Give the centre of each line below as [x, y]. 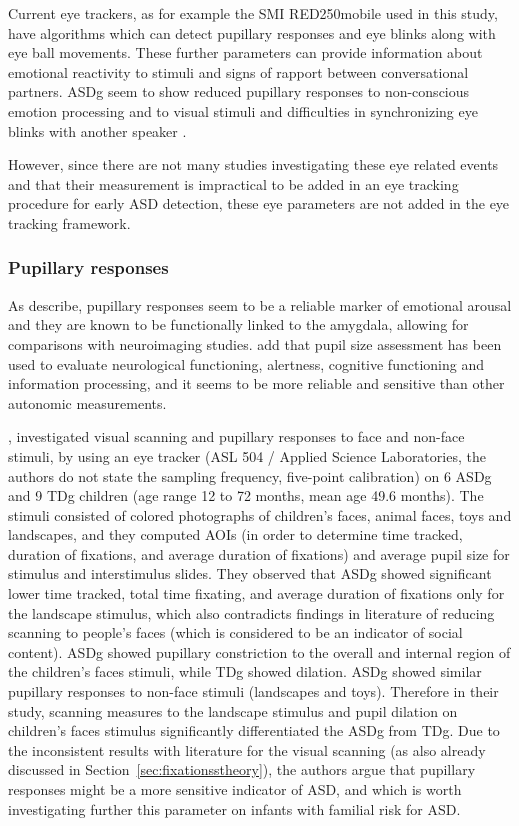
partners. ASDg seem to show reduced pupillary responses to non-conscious [239, 91]
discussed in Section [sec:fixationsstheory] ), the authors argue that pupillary [242, 769]
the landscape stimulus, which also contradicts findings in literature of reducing [251, 612]
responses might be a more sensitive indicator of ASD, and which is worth [235, 789]
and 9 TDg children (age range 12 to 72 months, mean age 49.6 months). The [246, 495]
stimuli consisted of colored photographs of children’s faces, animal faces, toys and [260, 514]
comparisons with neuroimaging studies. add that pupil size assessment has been [255, 343]
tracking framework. [69, 222]
